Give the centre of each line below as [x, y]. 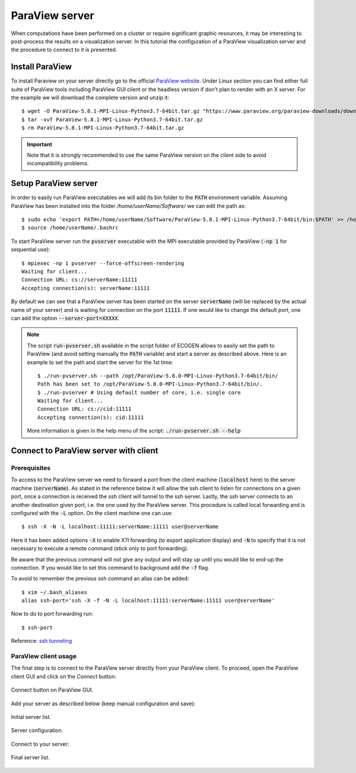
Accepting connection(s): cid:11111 [91, 417]
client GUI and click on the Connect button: [64, 676]
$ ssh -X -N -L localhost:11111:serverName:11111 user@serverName [120, 527]
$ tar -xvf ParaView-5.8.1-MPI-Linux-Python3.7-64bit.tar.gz [112, 119]
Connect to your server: [40, 744]
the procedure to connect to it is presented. [64, 50]
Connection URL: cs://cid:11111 [85, 409]
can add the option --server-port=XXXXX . [65, 318]
